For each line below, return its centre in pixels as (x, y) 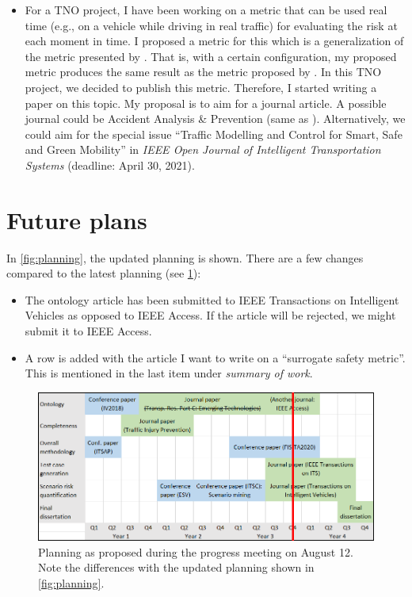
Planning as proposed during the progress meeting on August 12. (196, 551)
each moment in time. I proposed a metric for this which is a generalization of (214, 41)
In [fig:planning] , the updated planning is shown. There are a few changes (185, 257)
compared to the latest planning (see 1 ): (104, 273)
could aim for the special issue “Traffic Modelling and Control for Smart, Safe (214, 134)
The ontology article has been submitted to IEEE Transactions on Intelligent (212, 299)
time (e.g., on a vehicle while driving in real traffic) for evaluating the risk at (211, 25)
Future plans (77, 219)
